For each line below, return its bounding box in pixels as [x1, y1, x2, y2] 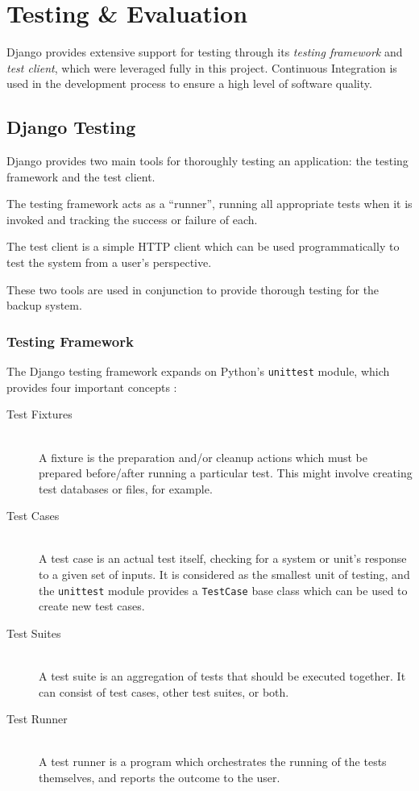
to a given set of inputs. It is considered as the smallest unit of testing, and [39, 566, 410, 583]
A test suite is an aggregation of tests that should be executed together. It [39, 668, 406, 685]
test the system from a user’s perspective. [6, 254, 212, 271]
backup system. [6, 297, 82, 314]
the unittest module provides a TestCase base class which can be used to [39, 581, 408, 598]
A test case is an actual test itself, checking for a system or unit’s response [39, 550, 407, 567]
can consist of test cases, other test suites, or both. [39, 683, 289, 700]
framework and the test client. [6, 168, 156, 185]
